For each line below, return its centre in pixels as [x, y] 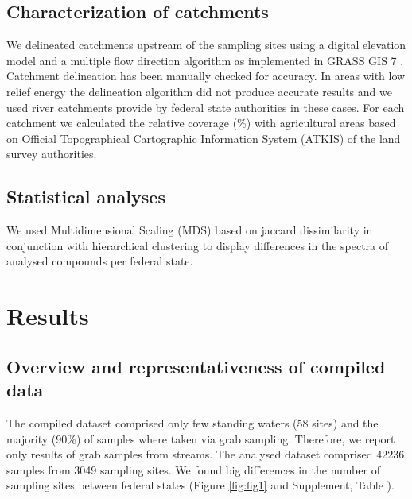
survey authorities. [52, 154]
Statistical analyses [86, 197]
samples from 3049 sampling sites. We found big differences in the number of [193, 469]
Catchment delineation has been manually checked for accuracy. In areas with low [206, 76]
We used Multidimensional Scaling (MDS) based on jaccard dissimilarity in [190, 230]
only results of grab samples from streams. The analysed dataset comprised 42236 [206, 454]
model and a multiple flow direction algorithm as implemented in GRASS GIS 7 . [205, 60]
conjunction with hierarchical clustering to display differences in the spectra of [198, 245]
